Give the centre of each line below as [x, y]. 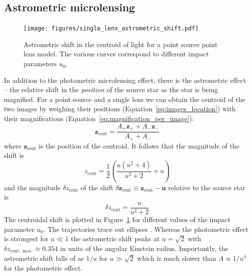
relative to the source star [207, 187]
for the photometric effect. [43, 267]
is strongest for [26, 238]
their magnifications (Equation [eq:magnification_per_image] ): [99, 118]
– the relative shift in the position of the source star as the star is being [111, 89]
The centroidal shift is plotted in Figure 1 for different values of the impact [117, 219]
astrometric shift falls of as [44, 258]
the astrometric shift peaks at [115, 238]
